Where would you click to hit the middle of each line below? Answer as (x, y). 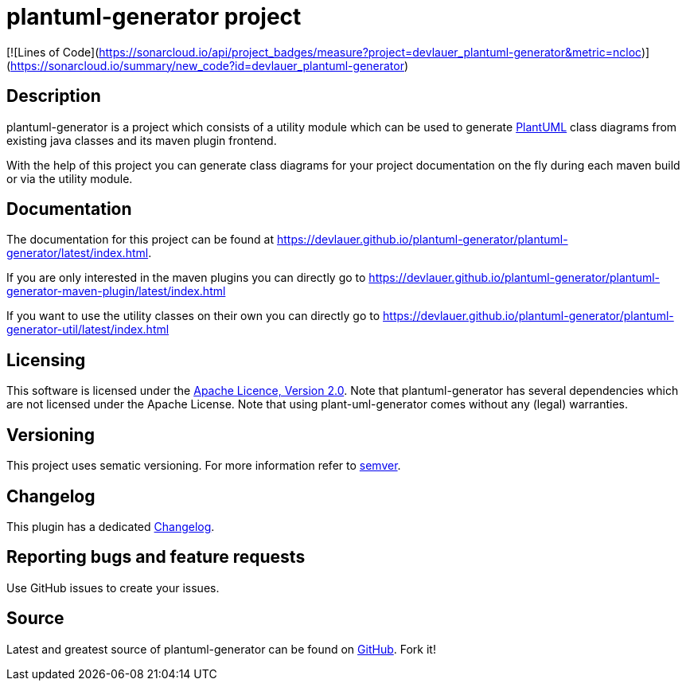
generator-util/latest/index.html (88, 330)
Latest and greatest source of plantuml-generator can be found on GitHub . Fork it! (221, 649)
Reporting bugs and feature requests (156, 557)
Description (54, 96)
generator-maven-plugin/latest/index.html (116, 291)
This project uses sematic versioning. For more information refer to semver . (204, 466)
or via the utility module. (70, 178)
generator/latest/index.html (78, 253)
